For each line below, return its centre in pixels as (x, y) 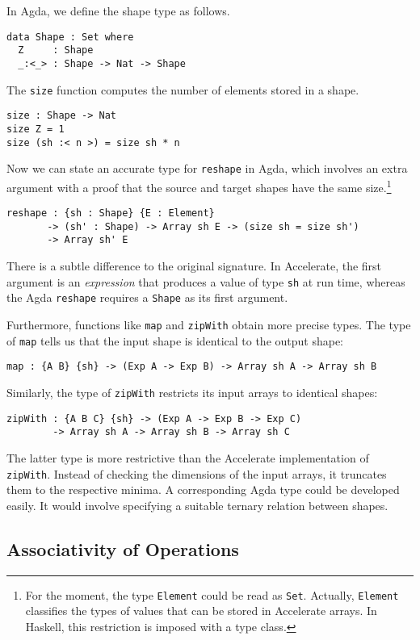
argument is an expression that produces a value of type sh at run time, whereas (206, 281)
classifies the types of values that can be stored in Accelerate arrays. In (201, 611)
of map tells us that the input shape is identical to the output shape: (175, 340)
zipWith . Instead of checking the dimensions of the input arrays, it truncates (197, 473)
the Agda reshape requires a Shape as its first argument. (147, 297)
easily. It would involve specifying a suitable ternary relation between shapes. (197, 505)
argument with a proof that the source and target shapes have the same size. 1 (199, 186)
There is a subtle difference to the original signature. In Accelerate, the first (194, 266)
